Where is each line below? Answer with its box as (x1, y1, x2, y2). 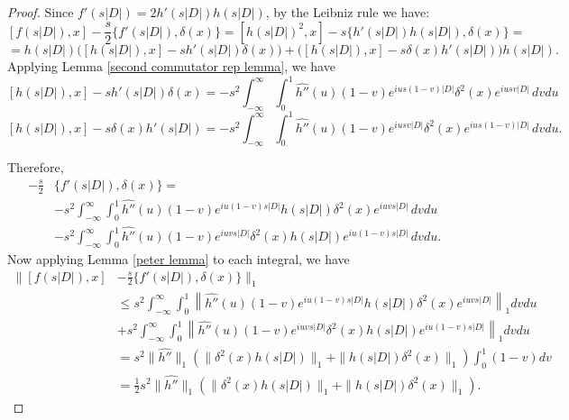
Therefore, (7, 158, 64, 177)
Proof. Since (7, 3, 74, 21)
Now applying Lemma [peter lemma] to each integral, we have (7, 249, 350, 268)
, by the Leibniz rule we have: (265, 3, 430, 21)
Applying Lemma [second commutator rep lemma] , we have (7, 57, 335, 76)
